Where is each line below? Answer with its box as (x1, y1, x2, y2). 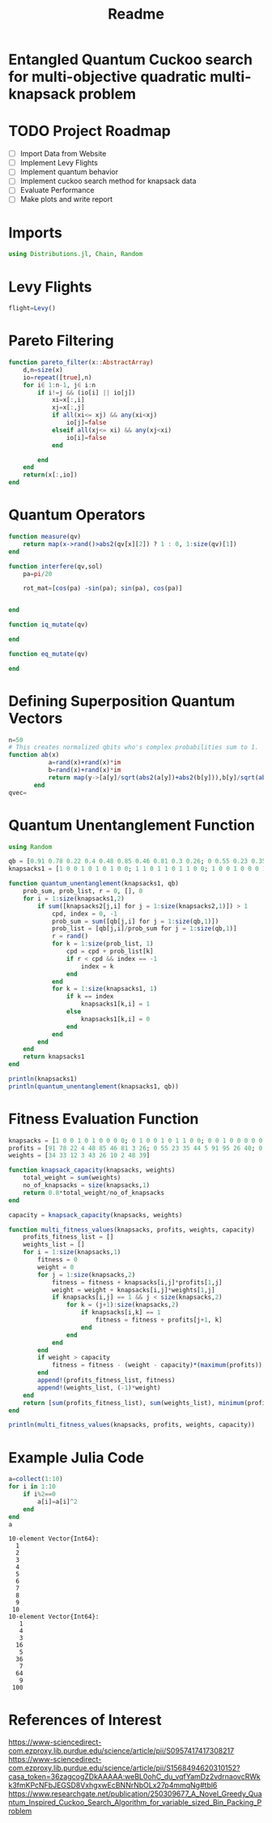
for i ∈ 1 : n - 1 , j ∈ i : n (23, 381, 96, 389)
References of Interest (8, 1710, 162, 1729)
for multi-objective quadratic (8, 68, 207, 86)
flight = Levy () (8, 305, 57, 313)
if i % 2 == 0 (23, 1490, 57, 1498)
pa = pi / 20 (23, 570, 53, 578)
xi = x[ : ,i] (51, 396, 85, 404)
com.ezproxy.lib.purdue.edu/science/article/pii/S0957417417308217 (8, 1746, 235, 1756)
